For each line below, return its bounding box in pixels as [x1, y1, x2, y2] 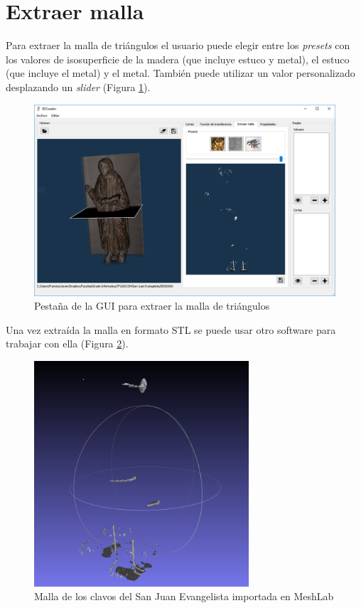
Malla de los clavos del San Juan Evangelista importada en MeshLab [34, 589, 334, 604]
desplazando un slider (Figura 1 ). [6, 79, 151, 94]
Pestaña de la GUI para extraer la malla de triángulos [34, 298, 270, 313]
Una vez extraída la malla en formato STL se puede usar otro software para [6, 322, 336, 337]
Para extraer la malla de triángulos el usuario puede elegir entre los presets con [6, 38, 350, 53]
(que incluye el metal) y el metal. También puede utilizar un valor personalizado [6, 65, 355, 80]
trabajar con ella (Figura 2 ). [6, 336, 129, 351]
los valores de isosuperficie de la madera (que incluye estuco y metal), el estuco [6, 51, 350, 66]
